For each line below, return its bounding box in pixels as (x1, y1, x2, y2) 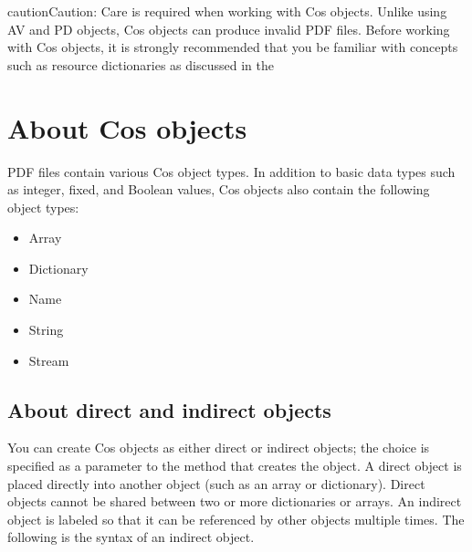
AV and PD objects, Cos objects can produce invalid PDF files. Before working (7, 19, 450, 38)
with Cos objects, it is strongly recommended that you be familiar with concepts (7, 37, 458, 57)
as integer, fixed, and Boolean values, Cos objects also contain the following (7, 180, 430, 199)
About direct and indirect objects (7, 395, 331, 423)
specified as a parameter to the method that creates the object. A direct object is (7, 456, 462, 475)
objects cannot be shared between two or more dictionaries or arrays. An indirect (7, 492, 462, 511)
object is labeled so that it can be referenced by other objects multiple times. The (7, 509, 465, 528)
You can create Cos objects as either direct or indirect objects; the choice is (7, 438, 430, 457)
